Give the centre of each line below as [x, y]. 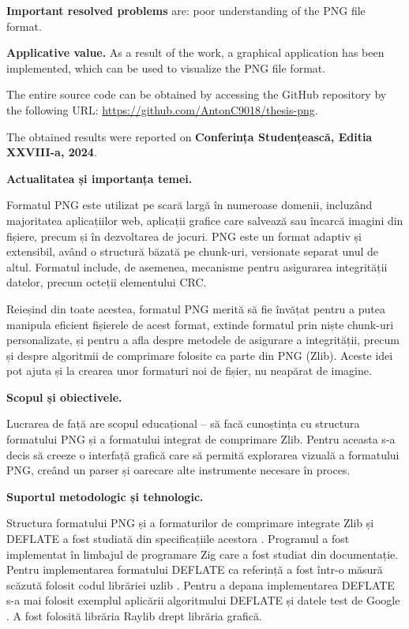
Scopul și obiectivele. [64, 397]
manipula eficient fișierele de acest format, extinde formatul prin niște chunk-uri [200, 324]
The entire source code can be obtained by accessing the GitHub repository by [197, 94]
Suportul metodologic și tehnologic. [105, 496]
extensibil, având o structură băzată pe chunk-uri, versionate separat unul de [193, 251]
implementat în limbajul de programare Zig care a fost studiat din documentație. [203, 554]
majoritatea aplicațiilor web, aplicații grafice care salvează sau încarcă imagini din [205, 220]
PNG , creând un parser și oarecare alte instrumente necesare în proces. [178, 470]
